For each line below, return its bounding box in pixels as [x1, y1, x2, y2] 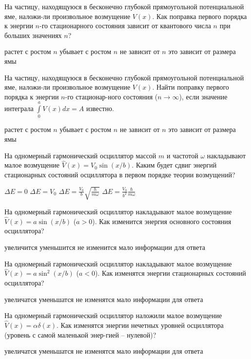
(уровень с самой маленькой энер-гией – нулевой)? [4, 329, 156, 340]
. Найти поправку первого [152, 82, 229, 92]
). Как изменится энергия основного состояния [92, 216, 232, 226]
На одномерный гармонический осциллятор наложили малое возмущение [4, 310, 222, 321]
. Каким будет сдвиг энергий [132, 160, 217, 170]
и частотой [166, 150, 198, 160]
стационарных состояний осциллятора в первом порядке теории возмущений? [4, 170, 235, 180]
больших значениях [4, 30, 62, 40]
